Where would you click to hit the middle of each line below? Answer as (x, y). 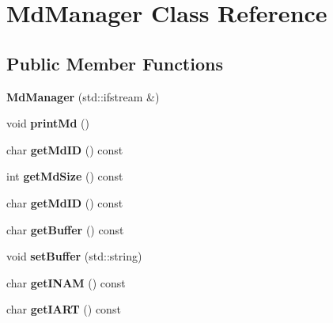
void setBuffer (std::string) (74, 256)
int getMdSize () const (65, 176)
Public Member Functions (115, 63)
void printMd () (48, 123)
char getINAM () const (66, 282)
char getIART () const (64, 309)
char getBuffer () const (65, 229)
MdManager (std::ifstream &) (83, 96)
